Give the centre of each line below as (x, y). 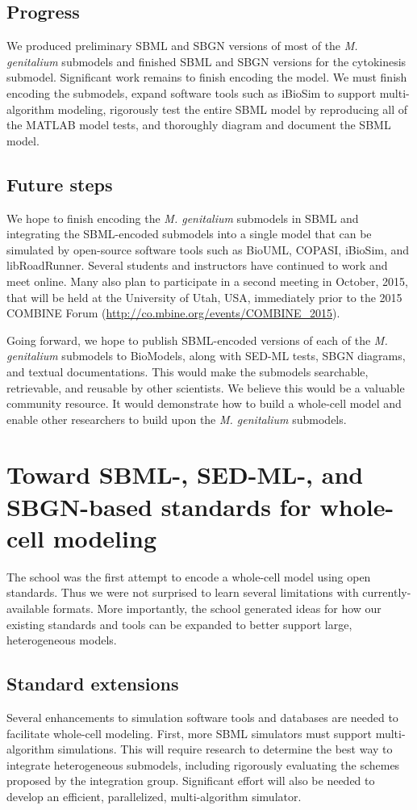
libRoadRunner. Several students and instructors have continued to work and (197, 265)
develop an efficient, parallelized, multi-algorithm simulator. (154, 796)
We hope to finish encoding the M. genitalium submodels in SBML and (183, 218)
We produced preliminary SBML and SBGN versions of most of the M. (182, 46)
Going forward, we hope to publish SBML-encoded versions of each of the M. (197, 340)
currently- (387, 592)
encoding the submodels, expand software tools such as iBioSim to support (192, 92)
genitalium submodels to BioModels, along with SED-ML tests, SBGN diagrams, (206, 356)
